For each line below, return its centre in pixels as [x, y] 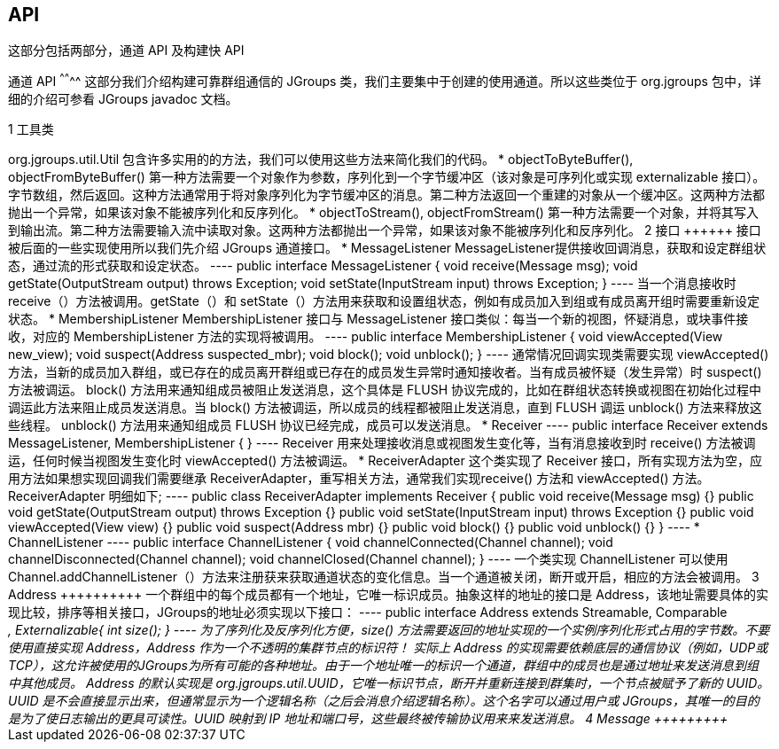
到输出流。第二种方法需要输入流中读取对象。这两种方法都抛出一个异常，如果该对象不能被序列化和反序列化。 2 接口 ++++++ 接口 [385, 230]
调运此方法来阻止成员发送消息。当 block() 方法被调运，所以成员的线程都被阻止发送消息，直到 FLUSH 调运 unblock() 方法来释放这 [385, 408]
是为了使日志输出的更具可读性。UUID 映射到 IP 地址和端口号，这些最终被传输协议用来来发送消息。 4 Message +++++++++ [368, 719]
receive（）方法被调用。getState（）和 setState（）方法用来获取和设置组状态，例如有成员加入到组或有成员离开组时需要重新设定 [384, 301]
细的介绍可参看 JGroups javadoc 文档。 [123, 99]
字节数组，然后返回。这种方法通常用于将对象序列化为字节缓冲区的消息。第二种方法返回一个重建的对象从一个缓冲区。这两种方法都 [386, 195]
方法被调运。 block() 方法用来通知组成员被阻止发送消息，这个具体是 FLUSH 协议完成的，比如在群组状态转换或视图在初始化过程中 [385, 390]
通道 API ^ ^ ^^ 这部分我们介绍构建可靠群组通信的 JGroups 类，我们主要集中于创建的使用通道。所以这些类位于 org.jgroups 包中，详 [385, 80]
